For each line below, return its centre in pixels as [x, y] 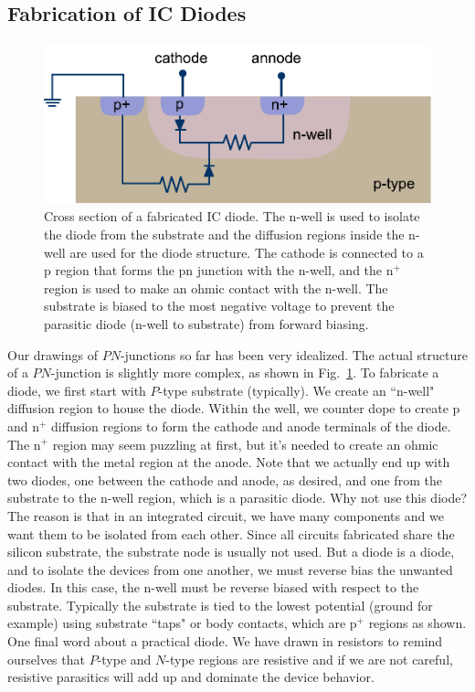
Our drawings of [53, 354]
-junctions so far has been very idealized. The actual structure [294, 354]
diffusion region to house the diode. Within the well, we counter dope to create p [234, 408]
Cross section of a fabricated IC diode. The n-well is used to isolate [232, 216]
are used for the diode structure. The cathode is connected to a [247, 252]
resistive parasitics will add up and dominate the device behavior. [191, 677]
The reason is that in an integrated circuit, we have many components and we [226, 515]
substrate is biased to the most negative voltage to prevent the [219, 306]
